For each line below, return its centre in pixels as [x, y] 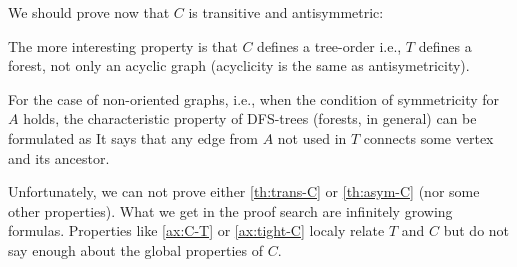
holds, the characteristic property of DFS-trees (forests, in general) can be [250, 118]
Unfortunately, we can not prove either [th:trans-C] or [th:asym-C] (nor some [244, 191]
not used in [312, 137]
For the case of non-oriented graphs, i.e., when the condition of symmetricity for [254, 98]
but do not [476, 230]
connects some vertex [428, 137]
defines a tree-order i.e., [329, 45]
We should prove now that [89, 12]
